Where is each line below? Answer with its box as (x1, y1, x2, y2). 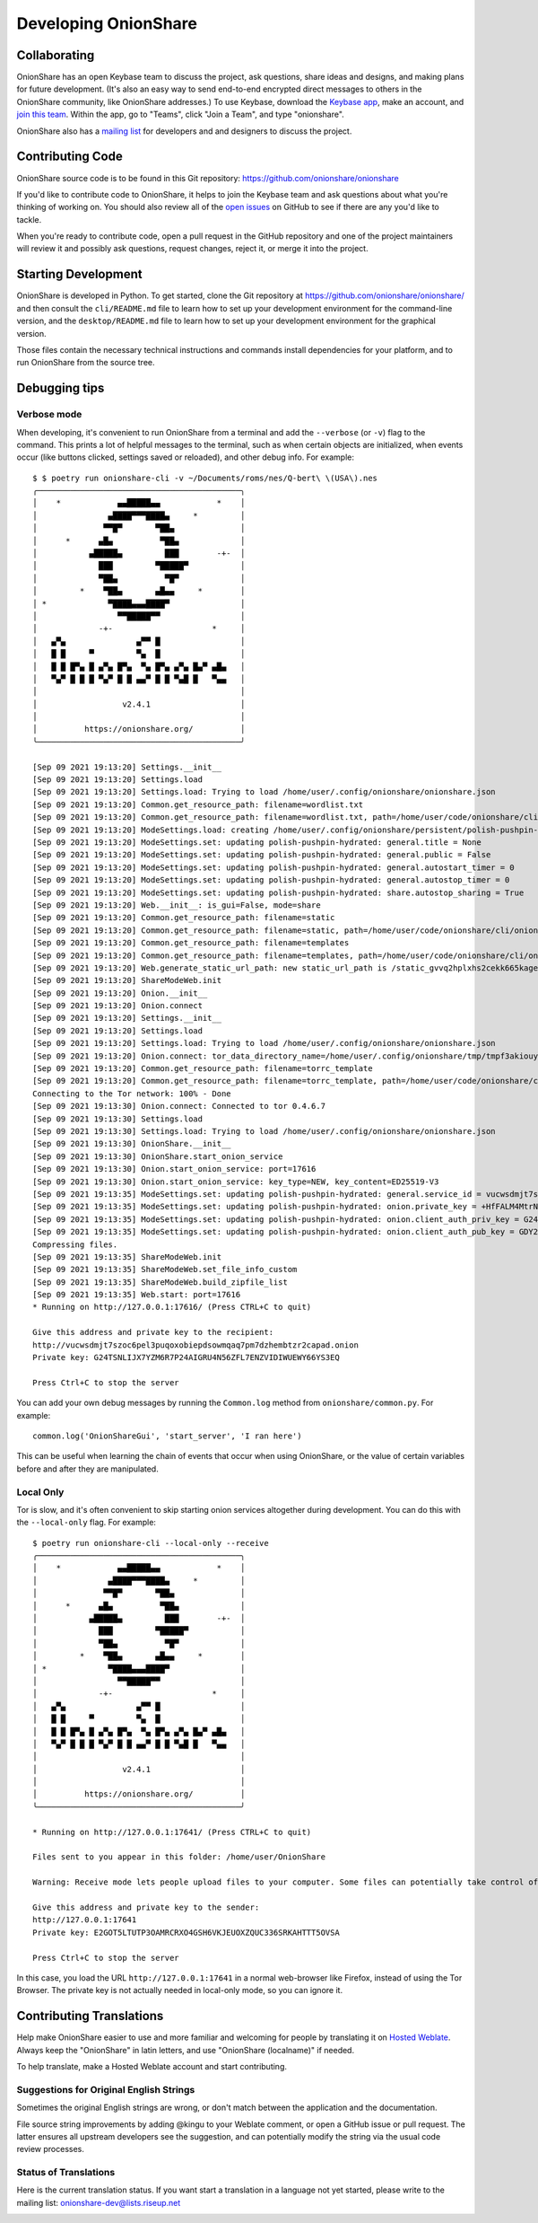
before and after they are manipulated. (16, 1463, 159, 1474)
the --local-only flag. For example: (16, 1517, 157, 1528)
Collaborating (16, 48, 95, 63)
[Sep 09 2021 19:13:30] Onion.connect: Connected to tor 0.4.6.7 (32, 1101, 326, 1111)
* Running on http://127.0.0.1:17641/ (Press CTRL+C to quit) (32, 1827, 312, 1837)
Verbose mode (16, 409, 82, 421)
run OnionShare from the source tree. (16, 357, 155, 368)
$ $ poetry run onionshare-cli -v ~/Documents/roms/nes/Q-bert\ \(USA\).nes (32, 472, 378, 483)
